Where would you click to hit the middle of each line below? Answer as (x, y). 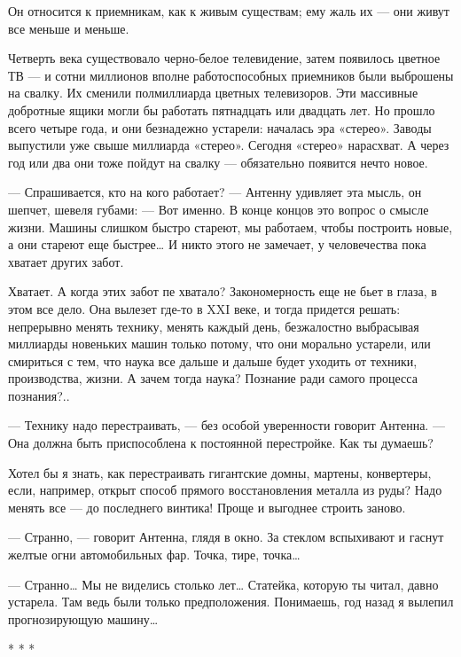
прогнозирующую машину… (83, 618)
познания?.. (39, 395)
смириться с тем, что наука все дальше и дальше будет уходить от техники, (213, 360)
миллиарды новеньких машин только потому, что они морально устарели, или (219, 344)
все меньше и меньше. (69, 28)
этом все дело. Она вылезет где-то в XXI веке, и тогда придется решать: (204, 308)
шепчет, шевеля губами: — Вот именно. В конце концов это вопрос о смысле (219, 209)
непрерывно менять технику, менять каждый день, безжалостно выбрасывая (214, 326)
